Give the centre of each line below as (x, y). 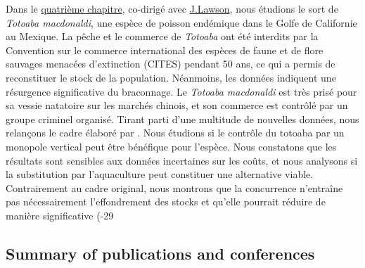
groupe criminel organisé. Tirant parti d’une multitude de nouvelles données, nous (182, 119)
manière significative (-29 (60, 215)
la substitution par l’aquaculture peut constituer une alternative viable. (160, 174)
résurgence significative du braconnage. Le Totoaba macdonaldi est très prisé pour (181, 91)
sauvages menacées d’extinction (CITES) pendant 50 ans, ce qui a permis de (171, 64)
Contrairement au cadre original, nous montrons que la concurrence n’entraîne (174, 187)
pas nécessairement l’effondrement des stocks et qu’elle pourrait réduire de (166, 202)
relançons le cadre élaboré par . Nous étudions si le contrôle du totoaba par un (175, 133)
